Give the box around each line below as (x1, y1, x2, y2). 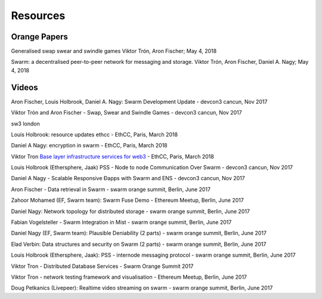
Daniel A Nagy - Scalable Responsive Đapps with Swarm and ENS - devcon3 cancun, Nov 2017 (11, 175, 245, 182)
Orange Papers (11, 32, 69, 42)
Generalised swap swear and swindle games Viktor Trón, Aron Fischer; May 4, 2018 (11, 48, 217, 55)
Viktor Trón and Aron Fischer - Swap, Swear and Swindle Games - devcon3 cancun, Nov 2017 (11, 109, 242, 116)
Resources (11, 9, 66, 22)
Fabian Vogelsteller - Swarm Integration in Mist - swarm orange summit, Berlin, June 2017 (11, 218, 232, 226)
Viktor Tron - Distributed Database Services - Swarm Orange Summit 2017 (11, 263, 194, 270)
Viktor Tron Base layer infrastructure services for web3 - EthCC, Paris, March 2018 (11, 153, 214, 160)
